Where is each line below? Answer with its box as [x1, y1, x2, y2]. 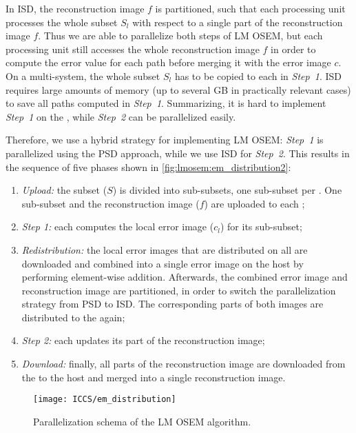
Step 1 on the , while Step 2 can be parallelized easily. [6, 109, 236, 123]
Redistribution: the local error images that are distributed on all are [21, 242, 308, 256]
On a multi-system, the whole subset [6, 68, 160, 83]
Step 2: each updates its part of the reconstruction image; [21, 333, 265, 348]
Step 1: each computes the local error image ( [21, 219, 214, 234]
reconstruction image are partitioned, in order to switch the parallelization [21, 283, 336, 297]
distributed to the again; [21, 310, 125, 324]
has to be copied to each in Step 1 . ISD [174, 68, 342, 83]
